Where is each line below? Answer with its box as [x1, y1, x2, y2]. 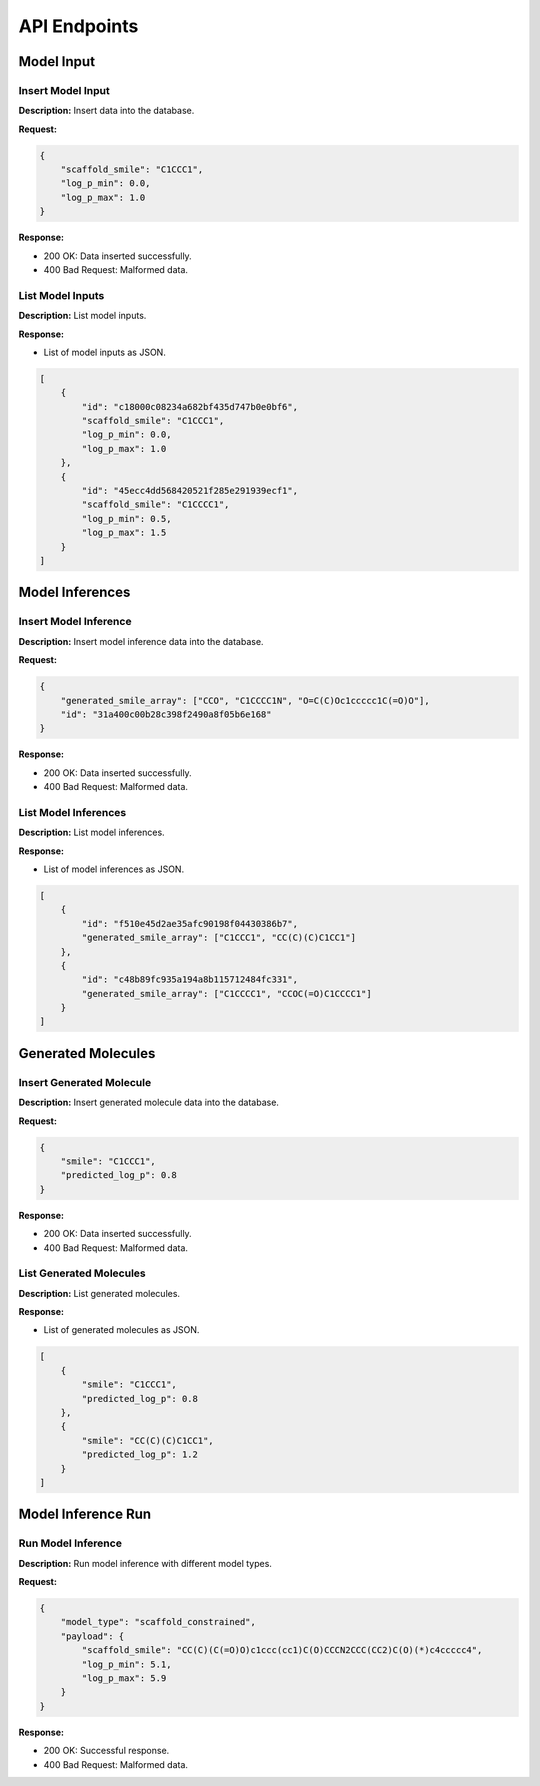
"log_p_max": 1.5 [81, 527, 167, 539]
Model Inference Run [18, 1506, 152, 1523]
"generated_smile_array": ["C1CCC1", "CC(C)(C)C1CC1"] [81, 932, 357, 944]
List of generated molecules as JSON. [43, 1324, 200, 1336]
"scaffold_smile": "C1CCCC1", [81, 499, 230, 510]
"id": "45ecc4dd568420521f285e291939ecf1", [81, 485, 299, 497]
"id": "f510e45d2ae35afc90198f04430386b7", [81, 918, 299, 929]
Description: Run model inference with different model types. [18, 1557, 272, 1569]
